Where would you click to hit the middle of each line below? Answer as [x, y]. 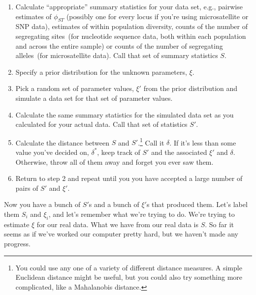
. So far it [220, 224]
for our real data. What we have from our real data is [118, 224]
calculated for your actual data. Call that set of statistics [101, 124]
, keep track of [119, 152]
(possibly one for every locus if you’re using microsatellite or [157, 16]
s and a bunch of [114, 204]
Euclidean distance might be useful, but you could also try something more [129, 277]
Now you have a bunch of [42, 204]
